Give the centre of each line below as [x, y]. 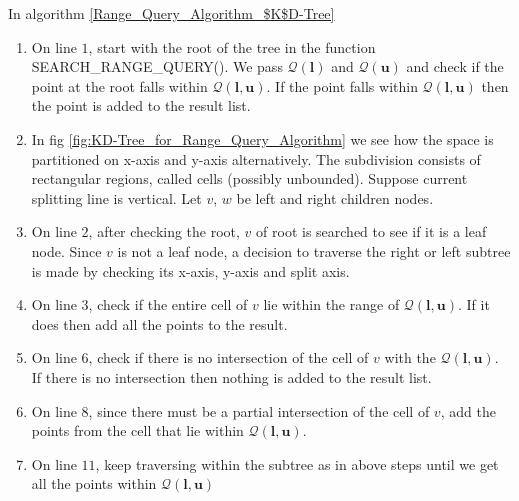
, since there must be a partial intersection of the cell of [259, 410]
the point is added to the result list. [141, 105]
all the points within [94, 483]
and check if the [455, 66]
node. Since [66, 250]
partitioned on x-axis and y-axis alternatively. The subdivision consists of [256, 158]
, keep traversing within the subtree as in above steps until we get [297, 463]
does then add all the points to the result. [159, 323]
